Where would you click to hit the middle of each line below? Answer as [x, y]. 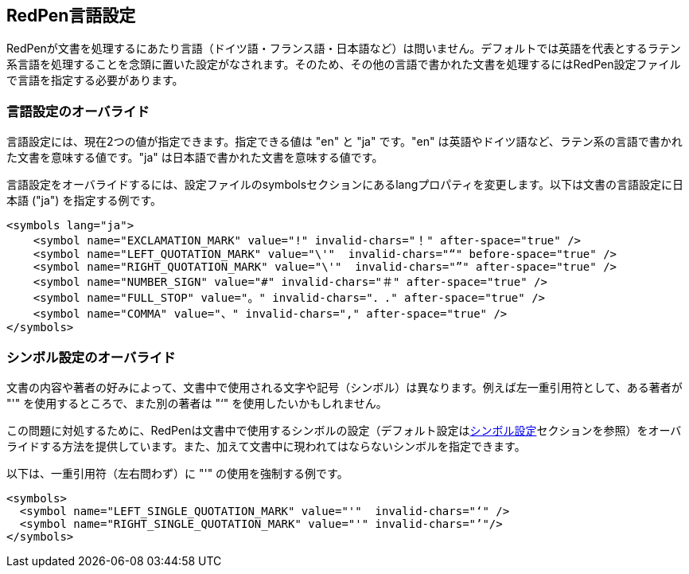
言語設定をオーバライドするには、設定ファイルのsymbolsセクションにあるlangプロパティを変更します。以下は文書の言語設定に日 [345, 185]
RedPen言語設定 [71, 16]
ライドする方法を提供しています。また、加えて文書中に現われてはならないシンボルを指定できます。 [266, 446]
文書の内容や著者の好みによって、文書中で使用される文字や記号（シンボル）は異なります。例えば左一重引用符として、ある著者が [344, 387]
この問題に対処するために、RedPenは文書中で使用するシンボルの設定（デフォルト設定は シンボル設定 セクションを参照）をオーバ [344, 430]
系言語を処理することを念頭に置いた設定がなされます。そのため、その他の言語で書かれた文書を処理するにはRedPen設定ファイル [344, 64]
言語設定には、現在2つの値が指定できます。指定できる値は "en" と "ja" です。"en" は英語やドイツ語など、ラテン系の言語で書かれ [344, 142]
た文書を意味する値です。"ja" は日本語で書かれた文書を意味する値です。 [195, 158]
